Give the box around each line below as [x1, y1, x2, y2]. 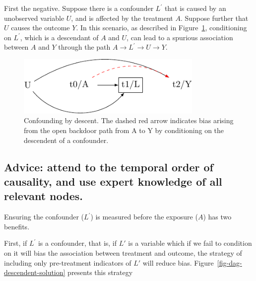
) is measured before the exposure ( [90, 211, 198, 222]
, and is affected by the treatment [71, 12, 173, 23]
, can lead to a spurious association [127, 32, 233, 42]
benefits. [4, 221, 30, 231]
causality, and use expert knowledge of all [4, 173, 222, 189]
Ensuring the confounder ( [4, 211, 84, 222]
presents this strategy [67, 267, 133, 278]
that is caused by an [164, 3, 226, 13]
